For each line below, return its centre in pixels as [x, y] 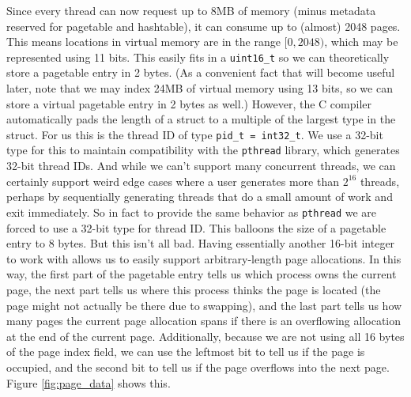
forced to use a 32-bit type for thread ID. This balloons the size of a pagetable [196, 227]
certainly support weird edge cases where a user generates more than [173, 181]
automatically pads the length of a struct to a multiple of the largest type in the [201, 119]
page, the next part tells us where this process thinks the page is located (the [194, 289]
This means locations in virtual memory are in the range [143, 42]
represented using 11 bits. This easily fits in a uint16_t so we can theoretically [198, 57]
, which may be [361, 42]
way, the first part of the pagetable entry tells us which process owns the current [202, 274]
